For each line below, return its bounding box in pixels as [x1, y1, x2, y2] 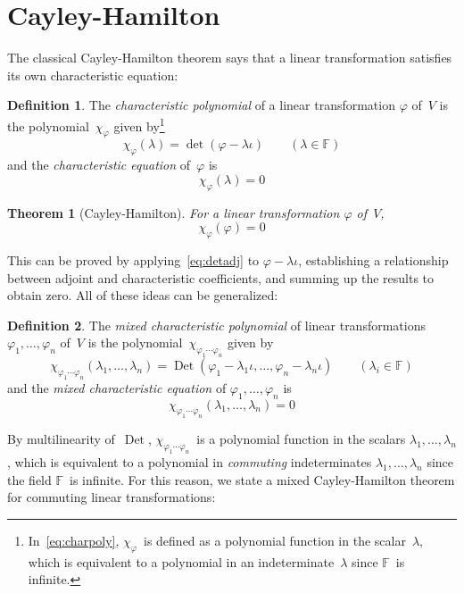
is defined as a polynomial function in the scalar [144, 530, 406, 549]
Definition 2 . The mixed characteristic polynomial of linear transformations [7, 315, 426, 334]
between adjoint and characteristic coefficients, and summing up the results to [7, 268, 435, 287]
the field [7, 470, 52, 489]
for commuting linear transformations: [7, 488, 216, 506]
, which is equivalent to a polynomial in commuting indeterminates [7, 453, 372, 472]
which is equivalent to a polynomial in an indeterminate [28, 552, 335, 571]
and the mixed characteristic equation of [7, 378, 227, 397]
